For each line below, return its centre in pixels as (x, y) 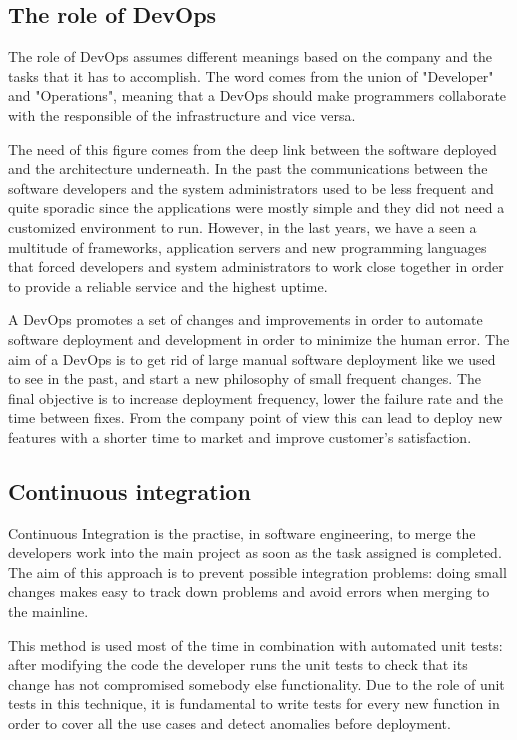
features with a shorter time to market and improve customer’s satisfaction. (240, 436)
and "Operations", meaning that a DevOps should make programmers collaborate (257, 95)
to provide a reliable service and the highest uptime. (168, 285)
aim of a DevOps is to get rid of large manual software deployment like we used (252, 358)
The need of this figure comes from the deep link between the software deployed (252, 148)
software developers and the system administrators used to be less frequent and (251, 187)
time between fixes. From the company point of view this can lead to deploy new (255, 417)
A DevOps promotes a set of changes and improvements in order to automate (245, 319)
